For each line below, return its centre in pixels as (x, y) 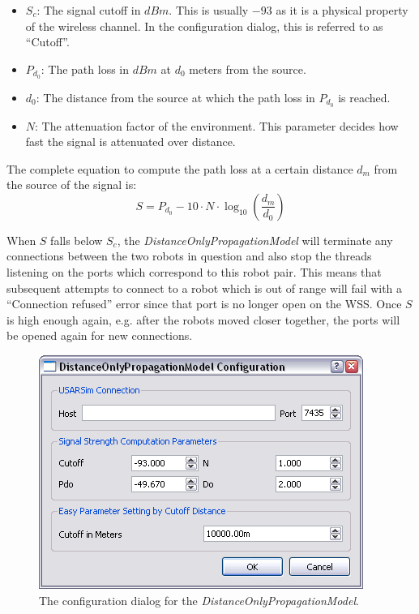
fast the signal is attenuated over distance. (130, 142)
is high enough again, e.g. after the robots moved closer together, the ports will (203, 319)
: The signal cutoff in (89, 10)
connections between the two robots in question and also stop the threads (189, 256)
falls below (77, 240)
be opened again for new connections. (100, 335)
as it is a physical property (342, 10)
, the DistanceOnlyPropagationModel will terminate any (255, 240)
